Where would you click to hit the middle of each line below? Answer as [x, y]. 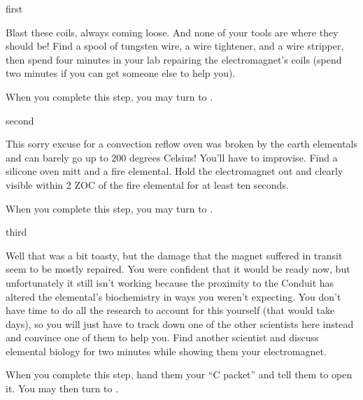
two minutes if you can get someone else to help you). [121, 73]
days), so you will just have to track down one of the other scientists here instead [180, 323]
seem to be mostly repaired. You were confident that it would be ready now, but [178, 269]
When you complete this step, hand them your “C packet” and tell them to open [179, 374]
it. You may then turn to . [62, 388]
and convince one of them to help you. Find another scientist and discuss [162, 337]
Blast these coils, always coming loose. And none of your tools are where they [172, 32]
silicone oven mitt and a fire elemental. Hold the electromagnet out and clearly [175, 171]
